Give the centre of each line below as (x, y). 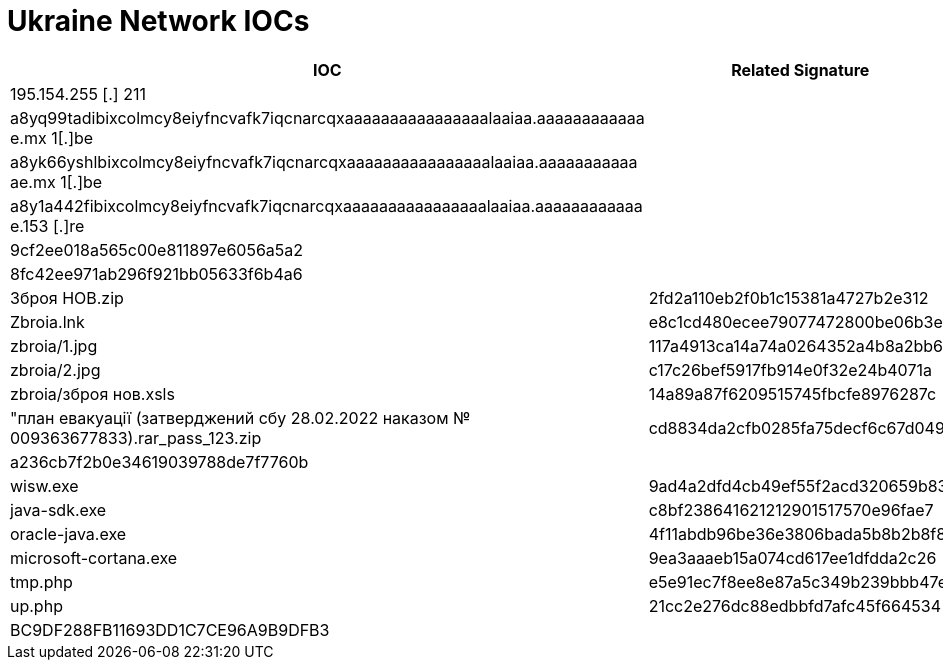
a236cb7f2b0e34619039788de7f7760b (159, 461)
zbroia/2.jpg (55, 369)
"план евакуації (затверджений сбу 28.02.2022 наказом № (240, 417)
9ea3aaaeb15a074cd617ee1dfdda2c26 (792, 557)
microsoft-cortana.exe (94, 557)
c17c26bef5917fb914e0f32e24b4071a (790, 369)
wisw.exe (44, 485)
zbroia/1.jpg (54, 345)
